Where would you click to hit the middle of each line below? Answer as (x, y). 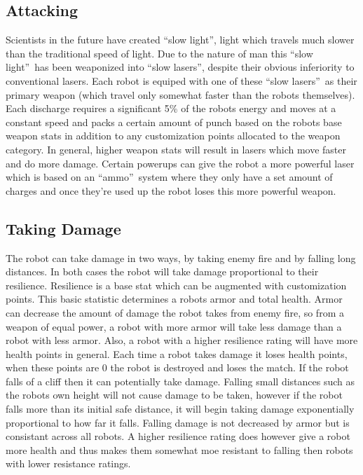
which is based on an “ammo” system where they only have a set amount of (169, 177)
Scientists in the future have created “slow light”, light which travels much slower (180, 40)
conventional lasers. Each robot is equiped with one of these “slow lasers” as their (181, 80)
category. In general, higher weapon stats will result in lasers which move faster (176, 149)
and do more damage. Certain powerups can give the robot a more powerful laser (180, 163)
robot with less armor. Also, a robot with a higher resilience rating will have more (182, 340)
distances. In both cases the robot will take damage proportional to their (162, 271)
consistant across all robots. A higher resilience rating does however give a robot (178, 436)
